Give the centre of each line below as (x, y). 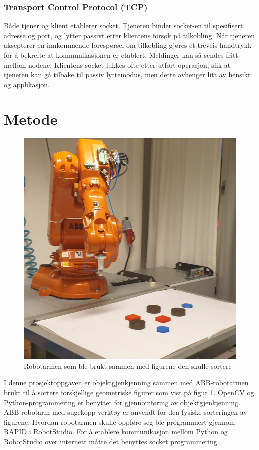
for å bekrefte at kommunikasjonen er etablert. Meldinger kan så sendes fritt (121, 55)
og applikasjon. (27, 84)
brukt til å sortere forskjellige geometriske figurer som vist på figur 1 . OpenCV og (129, 393)
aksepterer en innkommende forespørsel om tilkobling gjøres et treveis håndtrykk (128, 45)
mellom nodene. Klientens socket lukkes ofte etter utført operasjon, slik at (117, 64)
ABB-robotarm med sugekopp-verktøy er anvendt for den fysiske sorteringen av (126, 412)
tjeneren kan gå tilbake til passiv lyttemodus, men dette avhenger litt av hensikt (127, 74)
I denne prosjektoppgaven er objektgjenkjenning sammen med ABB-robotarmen (126, 383)
